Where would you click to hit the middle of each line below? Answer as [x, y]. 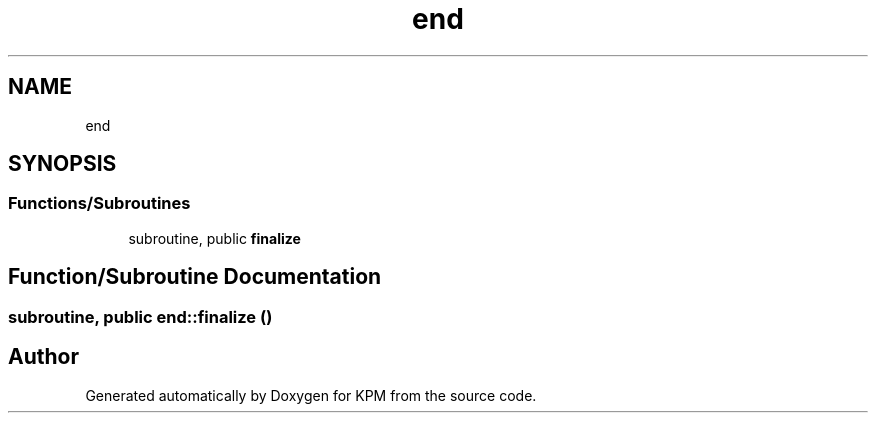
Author [43, 357]
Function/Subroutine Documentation [195, 277]
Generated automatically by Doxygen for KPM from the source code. [311, 395]
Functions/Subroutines [99, 203]
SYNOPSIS [62, 164]
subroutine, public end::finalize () [140, 316]
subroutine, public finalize [214, 238]
